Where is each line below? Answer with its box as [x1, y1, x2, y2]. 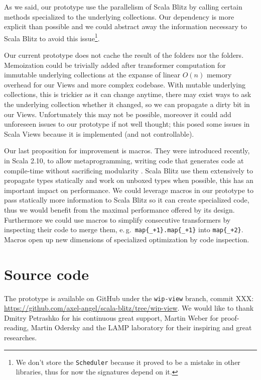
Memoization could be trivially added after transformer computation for [4, 59, 226, 70]
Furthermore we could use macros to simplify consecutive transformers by [4, 214, 231, 225]
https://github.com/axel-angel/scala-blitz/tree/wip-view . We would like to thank [4, 303, 254, 313]
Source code [4, 263, 89, 284]
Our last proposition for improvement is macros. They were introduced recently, [4, 145, 250, 156]
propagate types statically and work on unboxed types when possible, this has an [4, 175, 253, 185]
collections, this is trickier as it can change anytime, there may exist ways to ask [4, 89, 251, 100]
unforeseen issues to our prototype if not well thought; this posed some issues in [4, 119, 250, 129]
